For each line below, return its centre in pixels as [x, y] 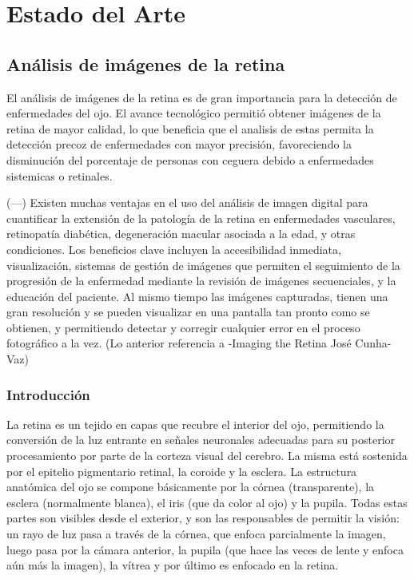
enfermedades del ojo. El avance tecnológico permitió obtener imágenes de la [194, 113]
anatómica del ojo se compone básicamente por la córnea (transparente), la [191, 487]
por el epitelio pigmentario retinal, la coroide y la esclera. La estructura [182, 471]
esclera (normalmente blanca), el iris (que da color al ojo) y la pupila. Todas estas [207, 502]
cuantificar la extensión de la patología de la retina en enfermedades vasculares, [201, 218]
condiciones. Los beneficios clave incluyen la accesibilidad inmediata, [174, 249]
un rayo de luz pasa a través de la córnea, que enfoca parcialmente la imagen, [196, 534]
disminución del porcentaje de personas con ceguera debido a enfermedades [190, 159]
